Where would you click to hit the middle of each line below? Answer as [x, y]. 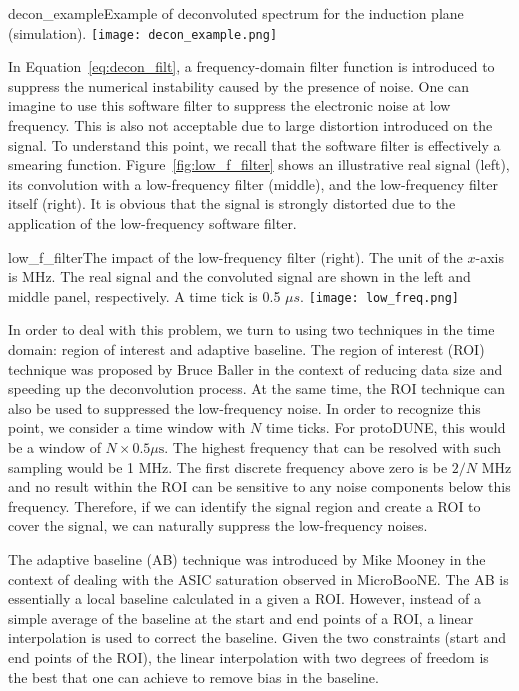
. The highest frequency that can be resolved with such [332, 447]
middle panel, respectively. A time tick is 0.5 [144, 295]
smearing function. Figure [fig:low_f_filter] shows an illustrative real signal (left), [259, 164]
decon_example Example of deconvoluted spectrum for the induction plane [236, 13]
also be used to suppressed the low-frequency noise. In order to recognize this [244, 407]
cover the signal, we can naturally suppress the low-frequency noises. [218, 525]
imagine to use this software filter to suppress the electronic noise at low [229, 105]
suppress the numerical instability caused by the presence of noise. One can [239, 85]
